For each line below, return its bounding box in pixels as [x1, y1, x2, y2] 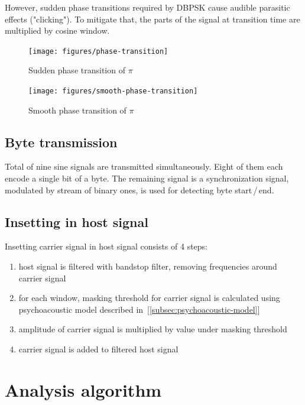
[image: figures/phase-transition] [28, 47, 168, 56]
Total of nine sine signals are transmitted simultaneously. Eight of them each [5, 160, 283, 173]
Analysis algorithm [5, 377, 162, 401]
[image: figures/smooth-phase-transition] [28, 87, 198, 96]
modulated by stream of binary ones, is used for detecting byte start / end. [5, 183, 274, 196]
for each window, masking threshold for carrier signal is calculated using [18, 291, 280, 304]
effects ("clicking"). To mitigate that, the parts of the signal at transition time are [5, 12, 300, 25]
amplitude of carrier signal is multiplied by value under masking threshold [18, 323, 287, 335]
